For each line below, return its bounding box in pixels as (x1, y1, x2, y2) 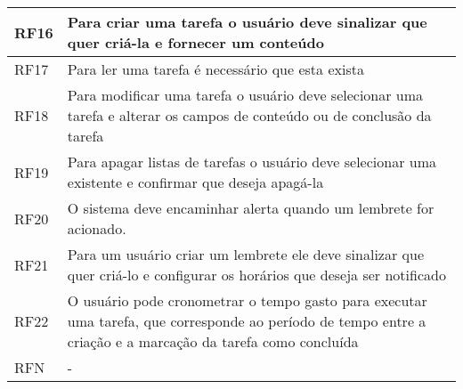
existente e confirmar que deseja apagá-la (67, 172, 324, 192)
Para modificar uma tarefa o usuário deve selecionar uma (67, 85, 424, 105)
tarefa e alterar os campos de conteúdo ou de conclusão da (67, 105, 432, 126)
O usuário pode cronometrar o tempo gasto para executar (67, 290, 427, 311)
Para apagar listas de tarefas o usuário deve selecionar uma (67, 151, 436, 172)
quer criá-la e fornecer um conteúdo (67, 32, 324, 53)
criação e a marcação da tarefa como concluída (67, 331, 359, 352)
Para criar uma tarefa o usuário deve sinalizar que (67, 12, 427, 32)
